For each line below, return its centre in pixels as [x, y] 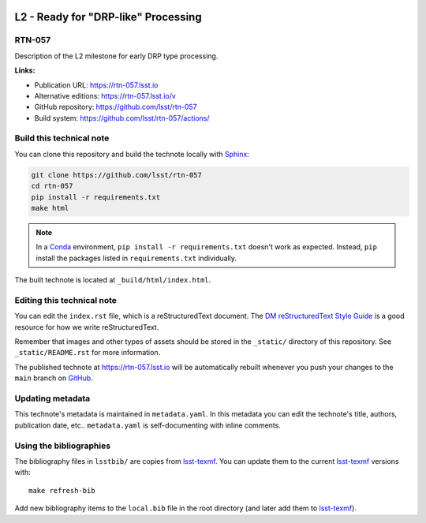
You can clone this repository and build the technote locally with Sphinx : [132, 154]
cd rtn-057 [52, 186]
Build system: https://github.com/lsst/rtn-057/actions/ [122, 118]
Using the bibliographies [62, 446]
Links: [25, 70]
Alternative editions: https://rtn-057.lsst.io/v [105, 95]
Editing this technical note [66, 300]
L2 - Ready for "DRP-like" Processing [108, 17]
